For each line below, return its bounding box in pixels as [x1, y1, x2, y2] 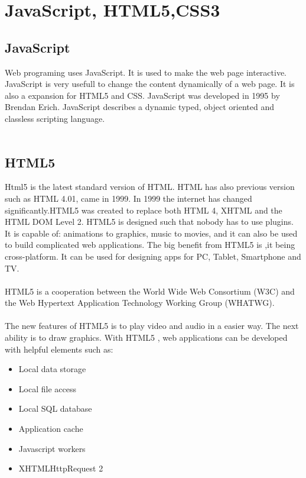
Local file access [18, 382, 76, 395]
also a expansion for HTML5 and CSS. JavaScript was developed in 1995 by [5, 89, 280, 101]
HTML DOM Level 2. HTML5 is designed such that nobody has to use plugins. [5, 215, 294, 228]
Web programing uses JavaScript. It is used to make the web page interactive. [5, 66, 287, 78]
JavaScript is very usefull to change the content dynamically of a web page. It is [5, 77, 295, 90]
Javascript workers [18, 442, 86, 454]
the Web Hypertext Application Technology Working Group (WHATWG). [5, 296, 275, 309]
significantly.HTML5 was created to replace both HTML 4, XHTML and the [5, 204, 282, 216]
